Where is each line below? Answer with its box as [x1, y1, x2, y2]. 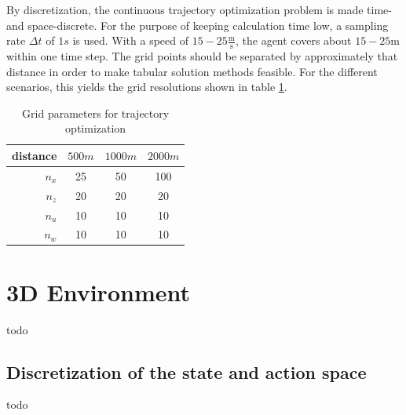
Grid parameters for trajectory [22, 104, 170, 121]
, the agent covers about [235, 32, 352, 49]
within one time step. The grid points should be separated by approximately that [6, 48, 398, 64]
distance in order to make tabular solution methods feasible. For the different [6, 63, 378, 79]
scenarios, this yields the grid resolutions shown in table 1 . [6, 78, 287, 95]
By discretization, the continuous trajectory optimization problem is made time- [6, 2, 392, 17]
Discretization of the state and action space [6, 359, 367, 384]
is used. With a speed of [72, 32, 189, 49]
